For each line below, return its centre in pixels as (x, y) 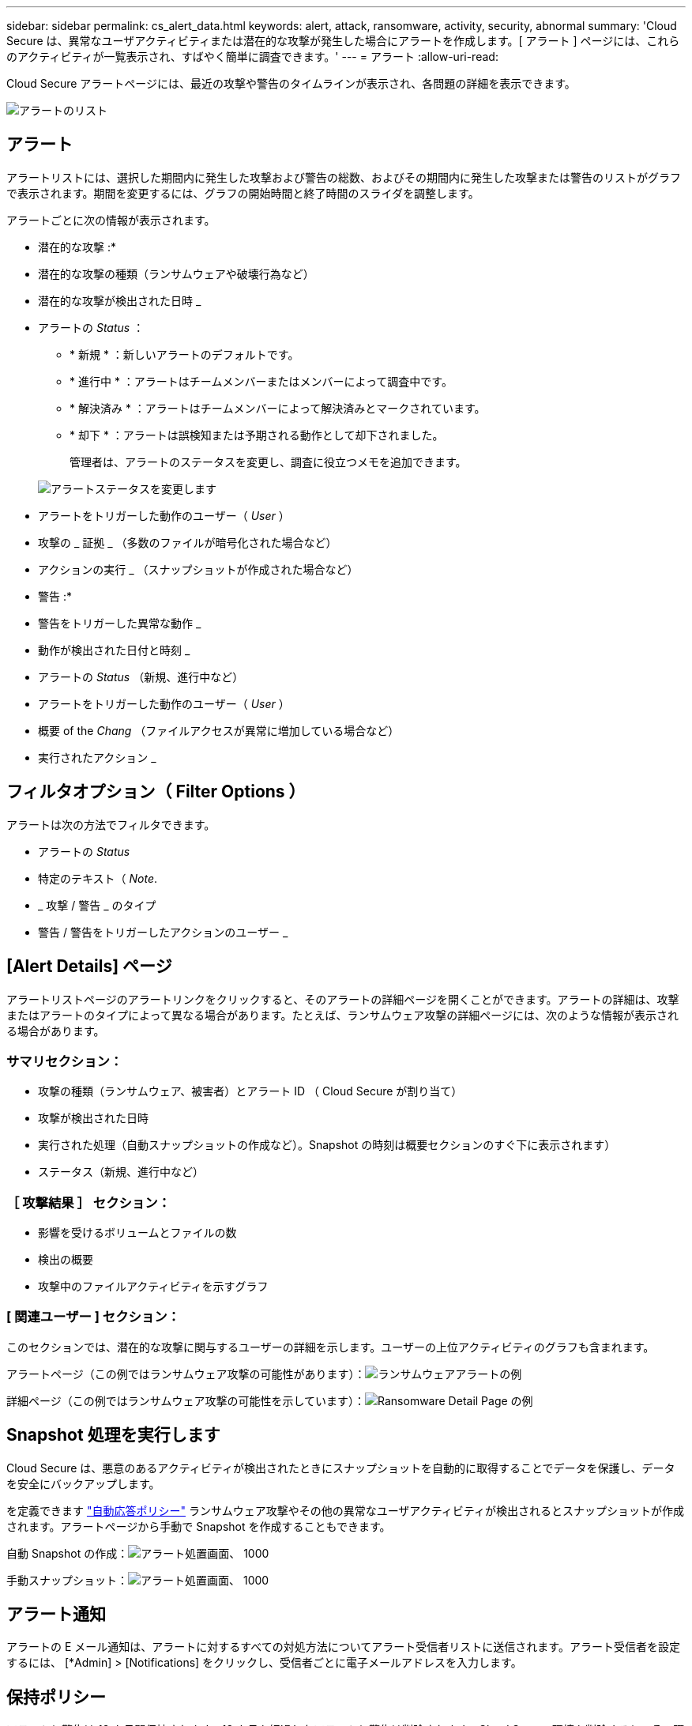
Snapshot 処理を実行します (113, 1435)
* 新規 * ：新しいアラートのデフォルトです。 (184, 354)
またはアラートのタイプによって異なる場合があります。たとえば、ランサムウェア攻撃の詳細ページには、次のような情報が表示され (342, 1015)
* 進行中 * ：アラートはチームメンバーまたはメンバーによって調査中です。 (261, 381)
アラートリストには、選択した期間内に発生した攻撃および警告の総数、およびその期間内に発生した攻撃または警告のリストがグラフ (344, 177)
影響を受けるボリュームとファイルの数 (137, 1233)
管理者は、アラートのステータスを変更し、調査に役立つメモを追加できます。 (268, 462)
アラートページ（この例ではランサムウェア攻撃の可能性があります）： (186, 1374)
